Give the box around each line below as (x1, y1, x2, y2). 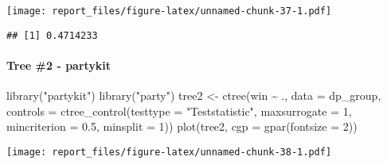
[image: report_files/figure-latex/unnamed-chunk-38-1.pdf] (6, 146, 332, 158)
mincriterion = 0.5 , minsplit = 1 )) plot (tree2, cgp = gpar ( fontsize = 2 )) (6, 118, 358, 135)
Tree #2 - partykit (6, 56, 111, 73)
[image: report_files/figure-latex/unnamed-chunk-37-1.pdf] (6, 6, 332, 17)
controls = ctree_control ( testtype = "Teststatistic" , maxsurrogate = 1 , (6, 102, 352, 119)
